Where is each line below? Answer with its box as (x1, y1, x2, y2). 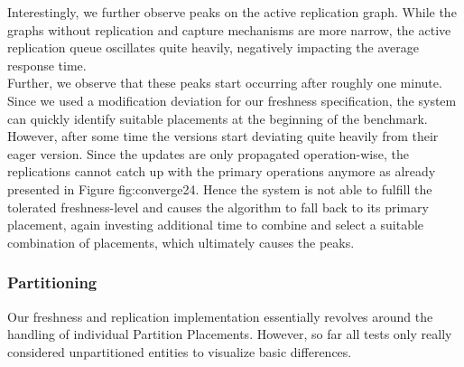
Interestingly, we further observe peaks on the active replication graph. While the (7, 3, 457, 21)
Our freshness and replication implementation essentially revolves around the (7, 306, 433, 325)
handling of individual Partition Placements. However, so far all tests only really (7, 325, 452, 343)
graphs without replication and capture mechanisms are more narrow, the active (7, 20, 451, 39)
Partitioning (7, 271, 97, 294)
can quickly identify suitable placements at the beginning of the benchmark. (7, 108, 428, 127)
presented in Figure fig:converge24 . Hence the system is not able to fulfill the (7, 179, 432, 198)
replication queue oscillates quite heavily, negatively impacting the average (7, 38, 420, 57)
